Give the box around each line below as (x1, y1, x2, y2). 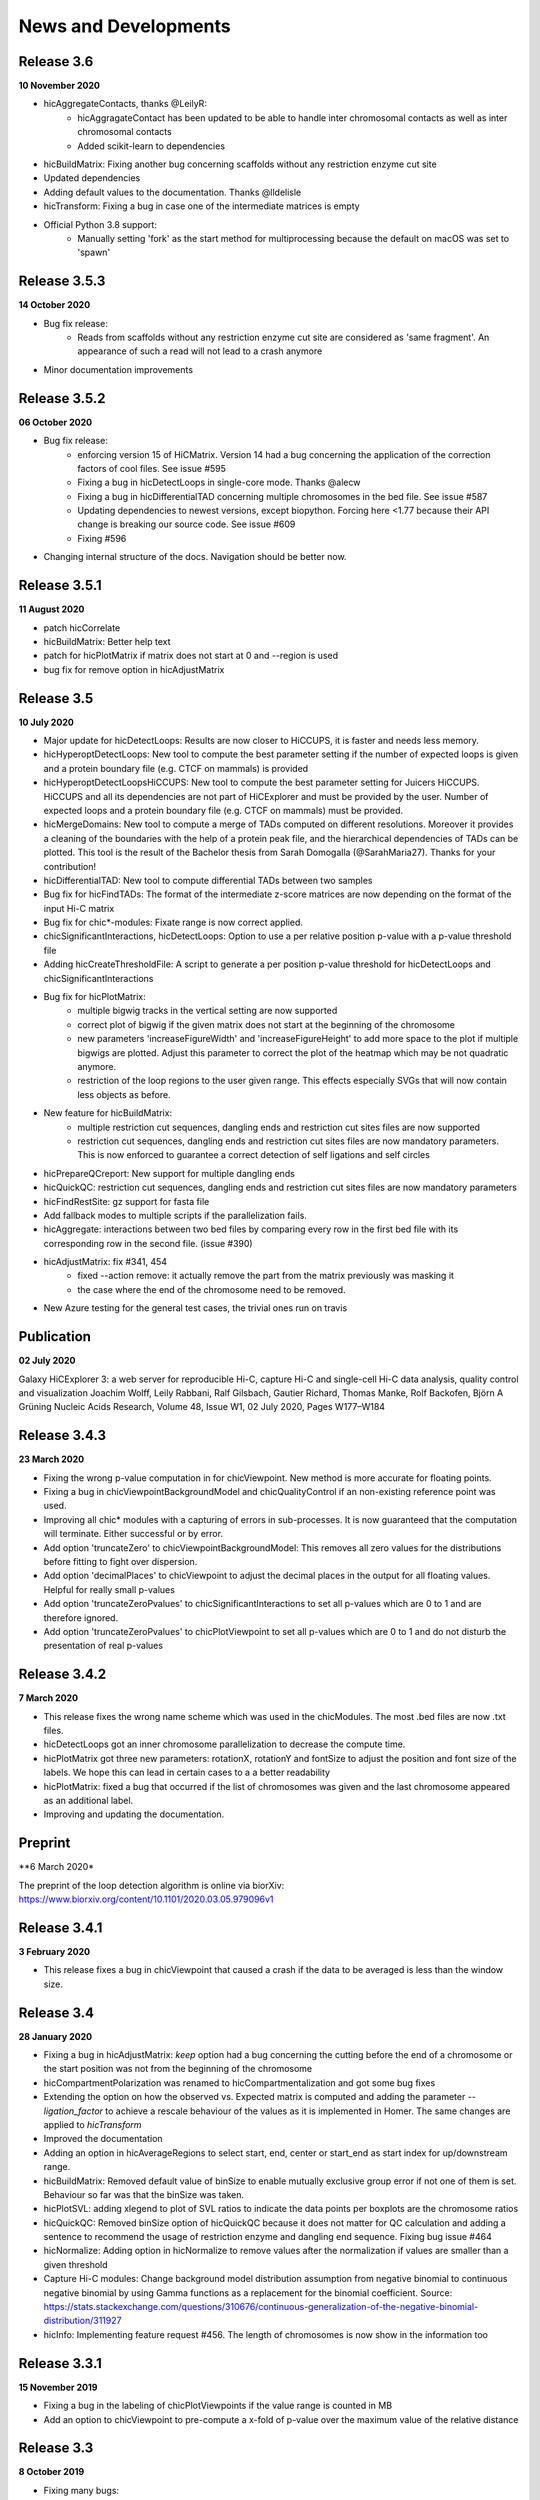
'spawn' (77, 246, 111, 259)
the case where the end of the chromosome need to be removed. (77, 1283, 346, 1295)
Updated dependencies (43, 172, 141, 184)
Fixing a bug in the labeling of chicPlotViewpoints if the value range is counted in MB (43, 2400, 393, 2412)
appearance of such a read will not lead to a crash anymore (77, 345, 323, 357)
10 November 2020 (18, 80, 100, 92)
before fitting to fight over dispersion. (43, 1555, 198, 1567)
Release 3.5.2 (18, 390, 106, 407)
